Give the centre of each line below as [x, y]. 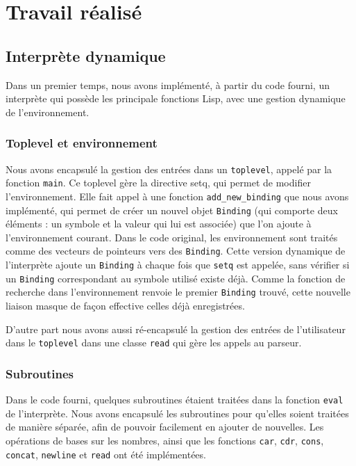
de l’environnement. [48, 112]
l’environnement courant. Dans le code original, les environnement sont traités [172, 237]
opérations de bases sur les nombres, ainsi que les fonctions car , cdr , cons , [165, 440]
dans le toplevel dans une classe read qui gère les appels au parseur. [154, 343]
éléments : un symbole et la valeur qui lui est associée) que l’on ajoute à [159, 224]
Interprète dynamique [86, 55]
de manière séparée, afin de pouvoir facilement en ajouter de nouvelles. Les [165, 427]
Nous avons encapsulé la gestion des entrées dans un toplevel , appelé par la [169, 169]
